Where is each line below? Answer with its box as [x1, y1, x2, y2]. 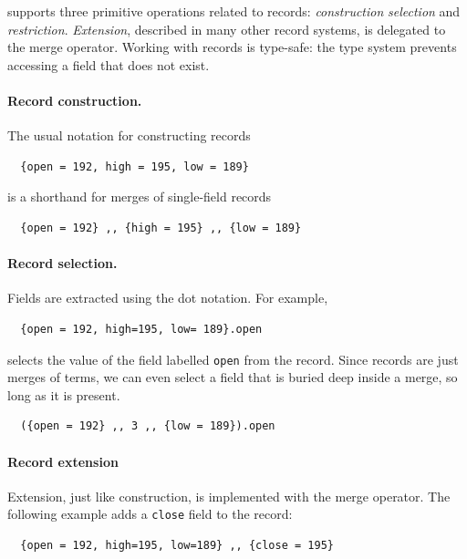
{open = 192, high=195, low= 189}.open [20, 322, 263, 336]
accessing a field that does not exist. [7, 55, 210, 74]
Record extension [7, 451, 119, 471]
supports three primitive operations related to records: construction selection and [7, 2, 461, 20]
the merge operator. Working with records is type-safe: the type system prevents [7, 37, 457, 57]
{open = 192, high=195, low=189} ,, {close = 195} [20, 539, 334, 553]
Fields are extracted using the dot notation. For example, [7, 288, 328, 307]
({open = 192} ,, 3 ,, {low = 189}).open [20, 419, 275, 433]
